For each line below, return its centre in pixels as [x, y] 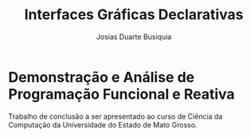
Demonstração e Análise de [102, 77]
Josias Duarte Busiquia [134, 37]
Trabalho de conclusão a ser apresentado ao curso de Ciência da [116, 116]
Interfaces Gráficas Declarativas [134, 15]
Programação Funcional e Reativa [122, 94]
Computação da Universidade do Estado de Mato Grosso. [103, 124]
